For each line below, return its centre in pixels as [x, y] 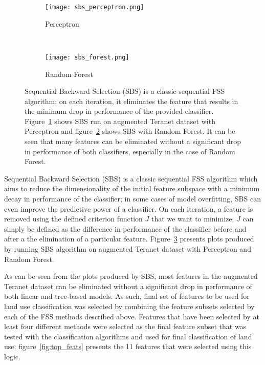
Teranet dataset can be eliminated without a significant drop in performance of [128, 286]
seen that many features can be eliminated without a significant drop [133, 141]
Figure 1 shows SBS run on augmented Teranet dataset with [120, 121]
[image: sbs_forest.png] [87, 57]
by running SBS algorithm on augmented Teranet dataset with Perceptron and [128, 249]
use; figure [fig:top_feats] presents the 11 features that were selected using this [128, 346]
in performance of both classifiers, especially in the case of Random [130, 151]
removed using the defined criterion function [73, 219]
